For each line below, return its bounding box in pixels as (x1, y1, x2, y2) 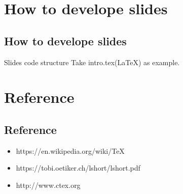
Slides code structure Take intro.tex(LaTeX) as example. (4, 57, 180, 67)
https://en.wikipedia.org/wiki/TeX (16, 145, 125, 156)
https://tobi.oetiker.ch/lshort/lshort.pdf (16, 162, 140, 173)
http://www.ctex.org (16, 179, 81, 190)
